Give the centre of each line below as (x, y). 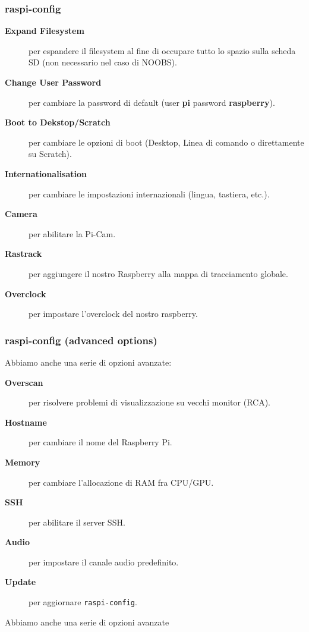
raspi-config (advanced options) (81, 340)
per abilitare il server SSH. (77, 522)
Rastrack (23, 254)
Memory (23, 462)
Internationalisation (46, 173)
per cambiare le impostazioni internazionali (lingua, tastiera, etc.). (149, 194)
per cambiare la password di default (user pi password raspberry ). (152, 102)
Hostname (26, 422)
